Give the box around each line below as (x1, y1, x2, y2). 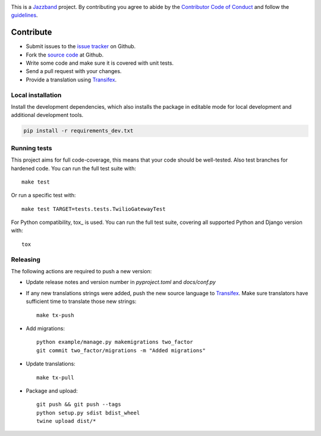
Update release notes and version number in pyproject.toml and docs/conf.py (26, 279, 216, 286)
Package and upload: (26, 387, 78, 394)
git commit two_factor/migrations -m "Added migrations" (36, 347, 206, 353)
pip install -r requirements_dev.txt (23, 128, 134, 134)
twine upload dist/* (36, 418, 96, 425)
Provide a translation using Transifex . (26, 76, 117, 83)
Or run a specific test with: (11, 192, 76, 199)
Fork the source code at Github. (26, 51, 104, 58)
